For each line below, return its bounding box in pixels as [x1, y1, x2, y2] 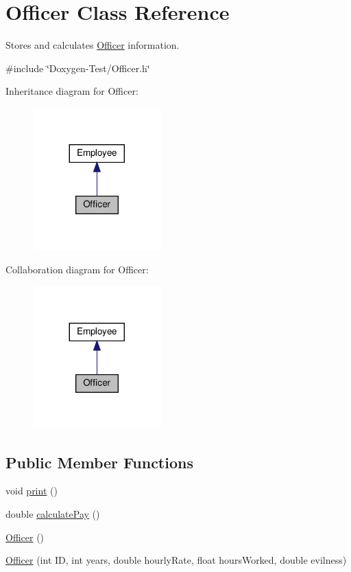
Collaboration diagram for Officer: [5, 262, 149, 277]
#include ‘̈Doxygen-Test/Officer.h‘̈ [5, 60, 150, 75]
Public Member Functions [5, 451, 193, 472]
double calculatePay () [5, 506, 100, 520]
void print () [5, 483, 58, 498]
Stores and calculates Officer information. [5, 38, 180, 52]
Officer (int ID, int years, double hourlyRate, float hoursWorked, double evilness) [5, 553, 347, 567]
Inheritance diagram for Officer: [5, 84, 138, 98]
